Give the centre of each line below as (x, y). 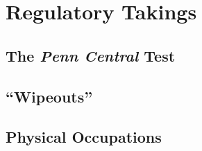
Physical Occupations (84, 137)
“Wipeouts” (49, 96)
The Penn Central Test (91, 55)
